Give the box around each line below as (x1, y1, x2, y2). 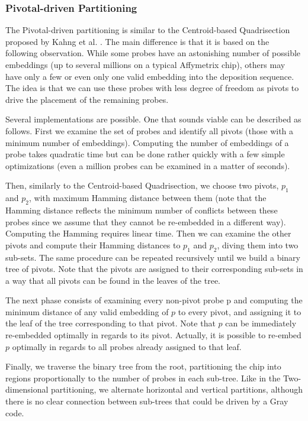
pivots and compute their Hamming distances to (5, 238, 181, 251)
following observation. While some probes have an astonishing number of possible (5, 47, 301, 59)
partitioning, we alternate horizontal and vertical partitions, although (51, 383, 303, 396)
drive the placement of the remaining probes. (5, 93, 169, 105)
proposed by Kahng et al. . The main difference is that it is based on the (5, 35, 269, 47)
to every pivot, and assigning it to (178, 305, 301, 318)
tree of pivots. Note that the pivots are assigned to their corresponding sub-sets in (5, 263, 303, 275)
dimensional (5, 383, 49, 396)
